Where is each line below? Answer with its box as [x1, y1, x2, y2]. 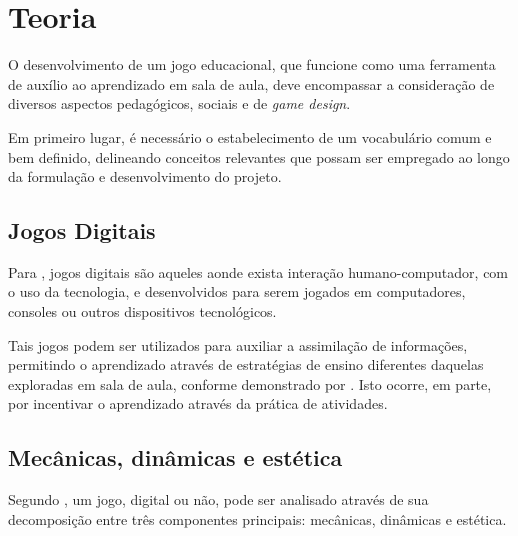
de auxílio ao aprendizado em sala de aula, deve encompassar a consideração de [8, 73, 495, 94]
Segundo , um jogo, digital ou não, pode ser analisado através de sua [8, 489, 429, 510]
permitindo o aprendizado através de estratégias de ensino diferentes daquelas [8, 354, 484, 375]
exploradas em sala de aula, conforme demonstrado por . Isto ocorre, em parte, [8, 373, 492, 394]
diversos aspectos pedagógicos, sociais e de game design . [8, 93, 351, 114]
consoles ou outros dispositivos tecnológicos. [8, 301, 277, 322]
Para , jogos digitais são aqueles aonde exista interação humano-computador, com [8, 261, 509, 282]
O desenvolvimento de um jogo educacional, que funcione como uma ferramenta [8, 54, 496, 75]
